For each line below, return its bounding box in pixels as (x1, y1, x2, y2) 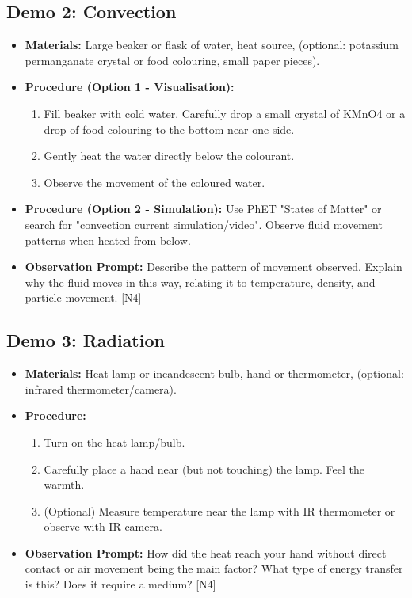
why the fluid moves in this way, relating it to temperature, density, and (25, 273, 376, 290)
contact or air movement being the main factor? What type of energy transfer (25, 560, 403, 577)
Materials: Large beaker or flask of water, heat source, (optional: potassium (25, 36, 399, 53)
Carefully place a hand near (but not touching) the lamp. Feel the (44, 460, 364, 477)
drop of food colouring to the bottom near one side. (44, 120, 295, 137)
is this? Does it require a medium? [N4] (25, 576, 216, 592)
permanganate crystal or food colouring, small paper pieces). (25, 51, 320, 68)
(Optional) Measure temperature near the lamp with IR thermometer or (44, 502, 395, 519)
